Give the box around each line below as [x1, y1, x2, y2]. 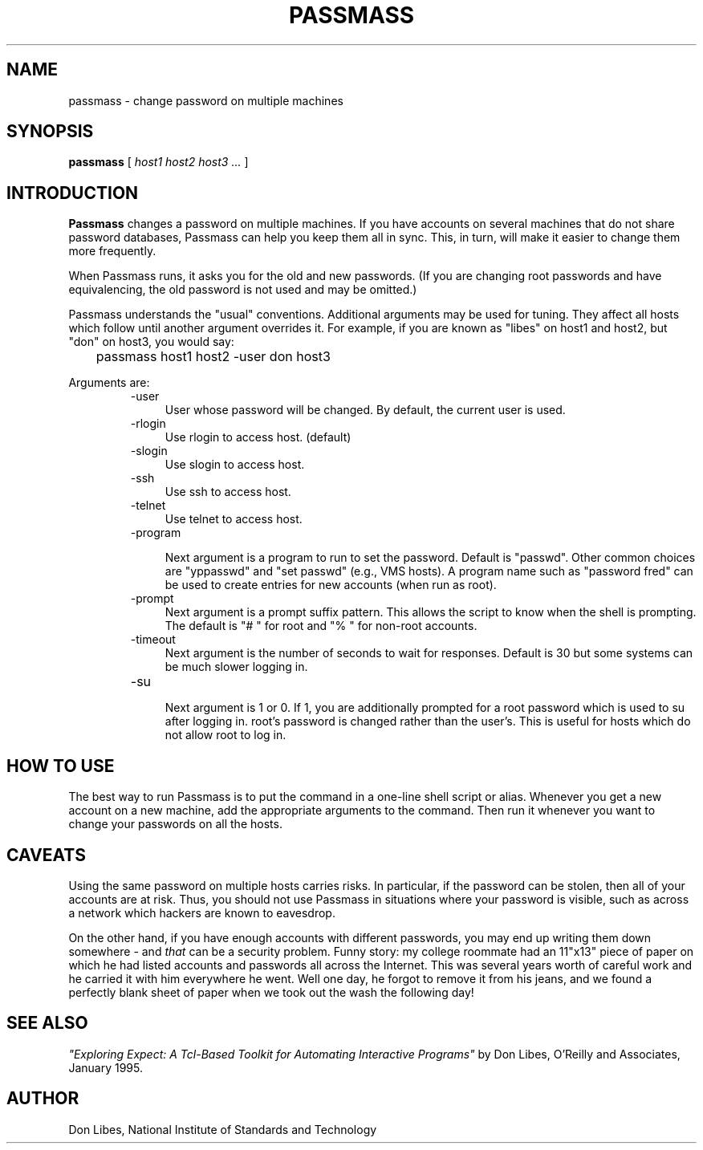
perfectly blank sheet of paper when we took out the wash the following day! [68, 985, 474, 999]
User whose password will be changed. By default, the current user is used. [165, 403, 566, 417]
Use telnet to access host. [165, 512, 303, 526]
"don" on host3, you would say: [68, 335, 234, 349]
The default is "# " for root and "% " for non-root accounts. [165, 619, 477, 633]
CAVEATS [6, 844, 86, 865]
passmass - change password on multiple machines [68, 93, 343, 108]
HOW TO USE [6, 755, 115, 776]
